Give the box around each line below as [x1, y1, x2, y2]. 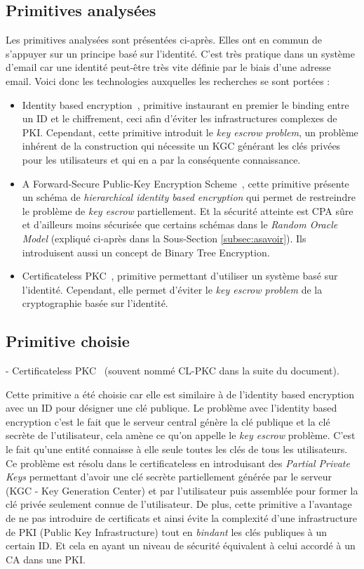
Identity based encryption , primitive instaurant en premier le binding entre [22, 97, 349, 112]
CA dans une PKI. [6, 551, 86, 566]
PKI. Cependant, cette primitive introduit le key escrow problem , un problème [22, 124, 358, 139]
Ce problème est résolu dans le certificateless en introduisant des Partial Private [6, 455, 350, 470]
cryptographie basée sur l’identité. [22, 296, 168, 310]
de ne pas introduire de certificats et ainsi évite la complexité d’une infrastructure [6, 511, 358, 525]
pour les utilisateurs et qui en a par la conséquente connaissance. [22, 152, 301, 166]
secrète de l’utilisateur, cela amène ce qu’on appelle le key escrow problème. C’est [6, 428, 356, 443]
